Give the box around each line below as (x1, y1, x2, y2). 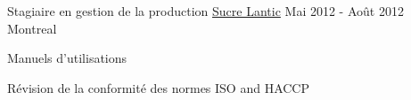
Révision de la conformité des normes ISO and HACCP (7, 78, 310, 96)
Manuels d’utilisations (7, 49, 127, 67)
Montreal (7, 19, 57, 37)
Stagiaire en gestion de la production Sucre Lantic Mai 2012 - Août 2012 (7, 2, 404, 19)
